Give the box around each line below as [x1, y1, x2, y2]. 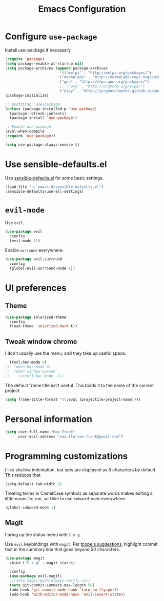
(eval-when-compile [5, 129, 45, 134]
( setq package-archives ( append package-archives [5, 66, 108, 70]
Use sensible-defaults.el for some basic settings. [5, 175, 104, 181]
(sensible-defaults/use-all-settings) [5, 189, 84, 194]
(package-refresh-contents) [9, 111, 67, 116]
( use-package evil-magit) [9, 574, 62, 578]
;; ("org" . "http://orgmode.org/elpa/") [59, 84, 145, 89]
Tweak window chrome [5, 337, 77, 346]
